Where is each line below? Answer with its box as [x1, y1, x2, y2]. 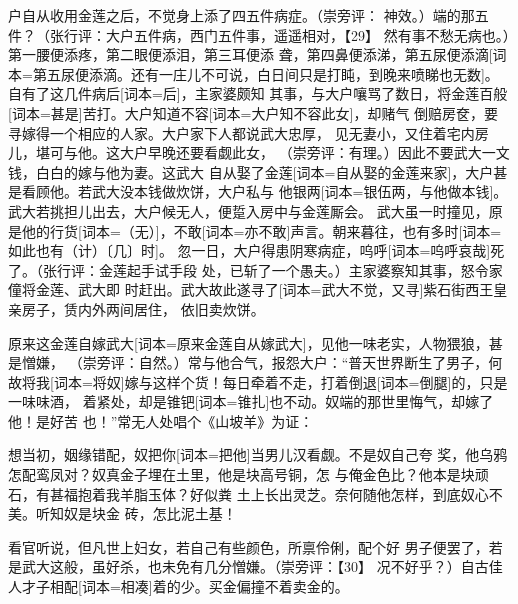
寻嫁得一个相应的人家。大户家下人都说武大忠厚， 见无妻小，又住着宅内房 [8, 122, 489, 143]
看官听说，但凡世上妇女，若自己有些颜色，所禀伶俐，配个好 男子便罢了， [8, 536, 489, 557]
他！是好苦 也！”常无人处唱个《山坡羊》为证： [8, 410, 314, 431]
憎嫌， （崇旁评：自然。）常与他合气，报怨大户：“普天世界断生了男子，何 [21, 352, 503, 373]
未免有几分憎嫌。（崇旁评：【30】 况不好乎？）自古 [161, 556, 489, 577]
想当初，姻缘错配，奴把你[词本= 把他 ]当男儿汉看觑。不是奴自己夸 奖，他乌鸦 [8, 444, 508, 465]
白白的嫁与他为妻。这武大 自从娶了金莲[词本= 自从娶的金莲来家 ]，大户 [35, 161, 494, 182]
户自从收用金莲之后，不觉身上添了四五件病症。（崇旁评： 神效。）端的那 [8, 5, 475, 25]
